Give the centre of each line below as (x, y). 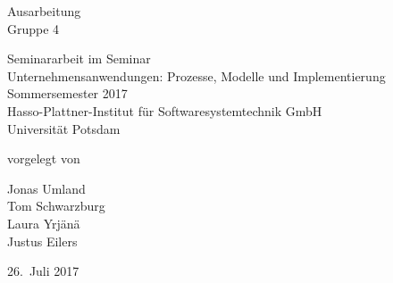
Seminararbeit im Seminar (79, 58)
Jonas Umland (46, 188)
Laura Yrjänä (44, 223)
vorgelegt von (44, 158)
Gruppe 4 (33, 28)
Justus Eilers (42, 241)
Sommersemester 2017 (67, 93)
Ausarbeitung (44, 11)
